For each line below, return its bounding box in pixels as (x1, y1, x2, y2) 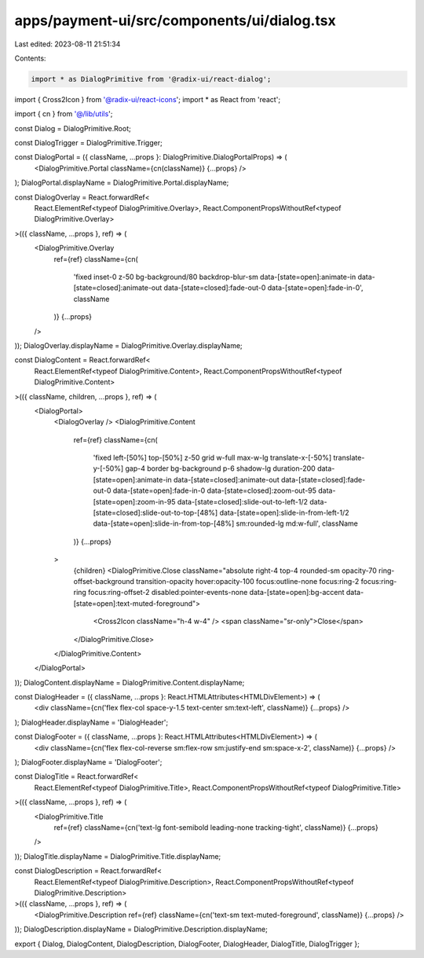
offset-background (73, 576, 135, 585)
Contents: (14, 53, 46, 63)
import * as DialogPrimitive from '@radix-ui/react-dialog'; (31, 75, 272, 83)
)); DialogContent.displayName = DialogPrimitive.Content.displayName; (14, 677, 245, 687)
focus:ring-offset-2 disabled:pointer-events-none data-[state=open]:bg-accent (87, 588, 345, 597)
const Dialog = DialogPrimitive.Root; (14, 123, 131, 133)
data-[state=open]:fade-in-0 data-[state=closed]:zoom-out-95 (112, 486, 317, 495)
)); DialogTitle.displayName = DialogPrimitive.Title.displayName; (14, 851, 221, 861)
